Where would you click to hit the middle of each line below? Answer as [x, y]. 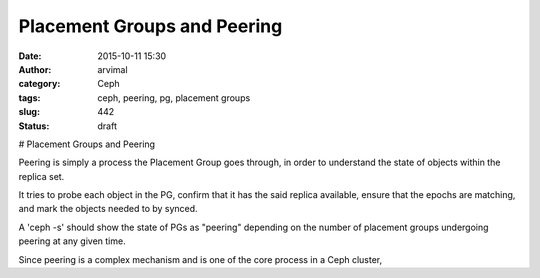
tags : [29, 97]
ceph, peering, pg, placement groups [174, 97]
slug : [29, 112]
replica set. [41, 176]
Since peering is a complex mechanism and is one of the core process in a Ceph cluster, [200, 259]
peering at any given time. [72, 241]
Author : [35, 69]
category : [39, 84]
